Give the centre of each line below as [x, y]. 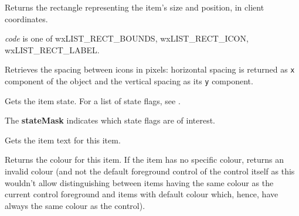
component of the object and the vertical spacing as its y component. [129, 81]
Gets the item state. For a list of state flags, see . [93, 100]
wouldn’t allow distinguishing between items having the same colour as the [139, 182]
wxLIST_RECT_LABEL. [52, 49]
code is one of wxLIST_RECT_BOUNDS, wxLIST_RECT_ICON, [127, 38]
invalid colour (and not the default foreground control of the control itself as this [150, 171]
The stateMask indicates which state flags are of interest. [110, 120]
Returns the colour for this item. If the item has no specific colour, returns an [145, 160]
